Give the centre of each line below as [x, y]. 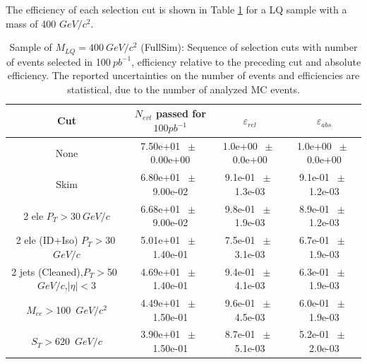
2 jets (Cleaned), [47, 271]
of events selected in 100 [58, 61]
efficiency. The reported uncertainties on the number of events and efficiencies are [183, 75]
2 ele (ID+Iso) [47, 240]
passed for [181, 113]
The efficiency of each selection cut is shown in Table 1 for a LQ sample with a [176, 9]
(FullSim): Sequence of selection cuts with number [249, 47]
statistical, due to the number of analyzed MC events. [183, 89]
